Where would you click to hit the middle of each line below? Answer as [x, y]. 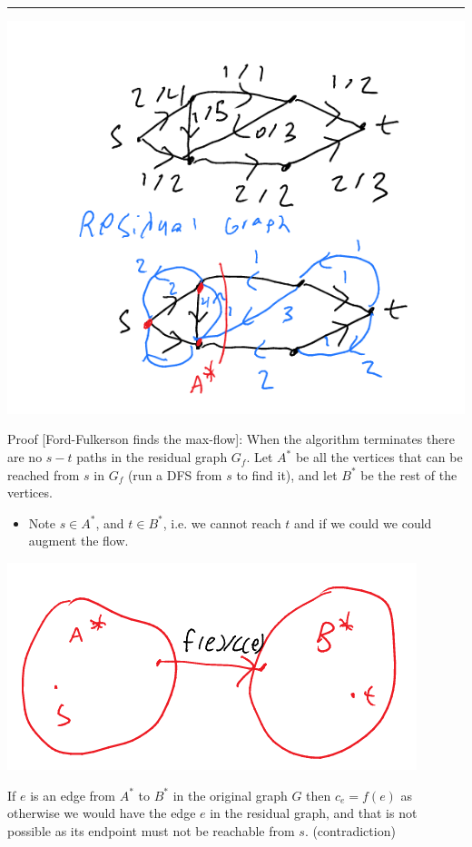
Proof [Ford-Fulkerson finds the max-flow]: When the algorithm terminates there [231, 439]
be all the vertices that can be [379, 457]
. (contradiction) [350, 830]
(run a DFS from [175, 474]
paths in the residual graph [152, 457]
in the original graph [230, 795]
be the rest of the [409, 474]
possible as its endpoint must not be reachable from [151, 830]
